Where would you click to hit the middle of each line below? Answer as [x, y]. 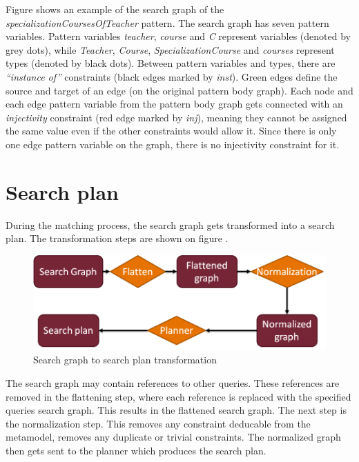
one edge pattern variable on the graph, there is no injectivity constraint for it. [173, 144]
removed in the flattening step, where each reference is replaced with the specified [178, 396]
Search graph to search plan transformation [125, 360]
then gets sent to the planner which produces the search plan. [136, 450]
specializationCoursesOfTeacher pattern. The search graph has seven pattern [167, 22]
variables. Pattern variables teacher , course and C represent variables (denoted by [178, 36]
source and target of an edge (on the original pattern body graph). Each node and [179, 90]
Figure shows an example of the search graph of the [115, 9]
